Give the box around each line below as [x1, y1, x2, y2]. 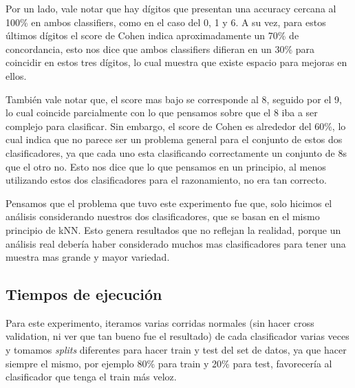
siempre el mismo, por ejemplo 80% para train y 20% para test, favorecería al [6, 356, 332, 370]
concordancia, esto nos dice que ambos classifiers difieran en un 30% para [6, 41, 314, 56]
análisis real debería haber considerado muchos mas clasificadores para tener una [6, 236, 346, 250]
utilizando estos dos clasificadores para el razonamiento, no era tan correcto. [6, 173, 327, 187]
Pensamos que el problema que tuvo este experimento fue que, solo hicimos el [6, 195, 332, 210]
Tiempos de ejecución [6, 283, 162, 305]
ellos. [6, 68, 27, 83]
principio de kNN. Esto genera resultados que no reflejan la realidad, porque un [6, 222, 341, 237]
